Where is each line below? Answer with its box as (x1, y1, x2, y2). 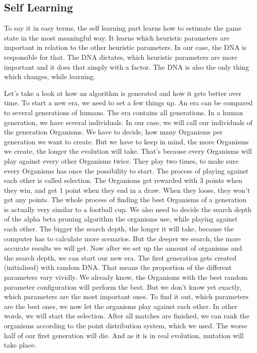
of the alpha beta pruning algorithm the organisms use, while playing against (4, 214, 238, 224)
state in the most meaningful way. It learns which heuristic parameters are (4, 32, 229, 43)
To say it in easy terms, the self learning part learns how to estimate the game (4, 23, 242, 33)
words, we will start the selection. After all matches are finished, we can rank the (4, 310, 250, 321)
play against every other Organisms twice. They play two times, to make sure (4, 155, 239, 166)
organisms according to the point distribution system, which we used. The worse (4, 320, 248, 331)
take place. (4, 340, 37, 350)
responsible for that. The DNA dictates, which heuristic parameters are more (4, 51, 238, 62)
